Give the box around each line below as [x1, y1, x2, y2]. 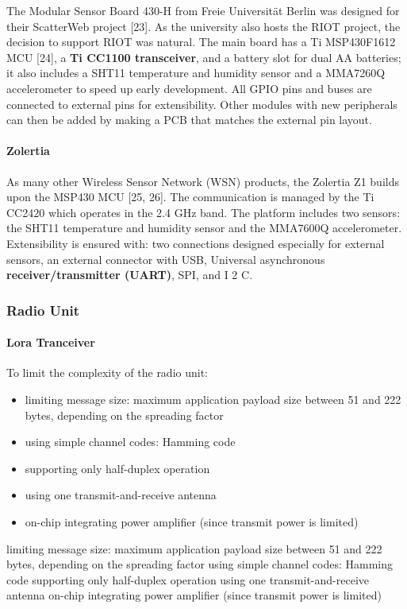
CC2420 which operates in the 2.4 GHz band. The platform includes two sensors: [6, 204, 401, 220]
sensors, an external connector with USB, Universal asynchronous [6, 250, 325, 267]
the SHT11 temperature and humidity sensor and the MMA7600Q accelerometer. [6, 219, 402, 236]
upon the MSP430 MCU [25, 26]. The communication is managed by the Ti [6, 188, 374, 205]
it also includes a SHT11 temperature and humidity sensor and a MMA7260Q [6, 64, 386, 81]
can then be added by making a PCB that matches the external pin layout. [6, 111, 372, 128]
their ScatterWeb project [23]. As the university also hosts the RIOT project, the [6, 17, 401, 34]
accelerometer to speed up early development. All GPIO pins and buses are [6, 80, 372, 96]
